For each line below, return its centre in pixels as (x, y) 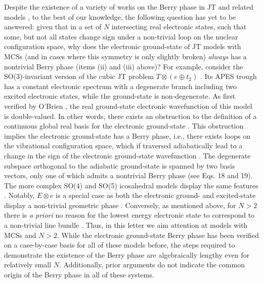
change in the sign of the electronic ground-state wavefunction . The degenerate (127, 155)
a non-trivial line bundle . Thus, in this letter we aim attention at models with (126, 225)
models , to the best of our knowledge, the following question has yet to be (120, 16)
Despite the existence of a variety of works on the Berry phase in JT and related (129, 7)
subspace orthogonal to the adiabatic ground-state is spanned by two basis (120, 165)
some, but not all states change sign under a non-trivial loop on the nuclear (121, 36)
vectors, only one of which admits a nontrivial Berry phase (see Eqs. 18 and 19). (128, 175)
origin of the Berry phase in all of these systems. (79, 275)
